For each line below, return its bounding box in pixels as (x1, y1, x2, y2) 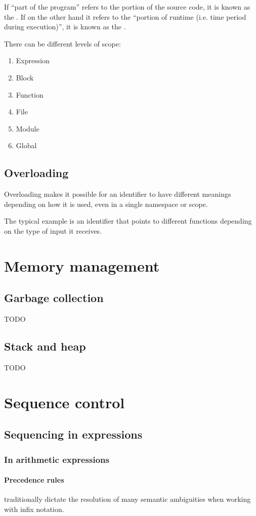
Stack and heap (4, 338, 86, 354)
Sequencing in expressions (4, 426, 143, 442)
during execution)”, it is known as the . (4, 21, 126, 32)
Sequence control (4, 392, 125, 412)
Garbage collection (4, 290, 104, 306)
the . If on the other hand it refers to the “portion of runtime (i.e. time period (4, 11, 246, 22)
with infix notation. (4, 503, 64, 514)
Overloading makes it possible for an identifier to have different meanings (4, 189, 231, 199)
